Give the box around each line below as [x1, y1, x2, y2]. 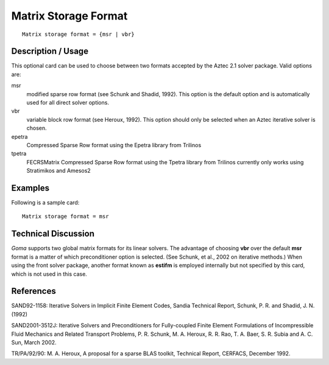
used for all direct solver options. [26, 99, 110, 106]
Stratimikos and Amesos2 [26, 167, 91, 175]
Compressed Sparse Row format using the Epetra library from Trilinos [26, 141, 202, 148]
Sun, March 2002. [11, 338, 57, 346]
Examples [11, 182, 50, 193]
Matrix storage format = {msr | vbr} [22, 30, 135, 38]
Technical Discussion [11, 229, 94, 239]
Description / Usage [11, 46, 88, 57]
